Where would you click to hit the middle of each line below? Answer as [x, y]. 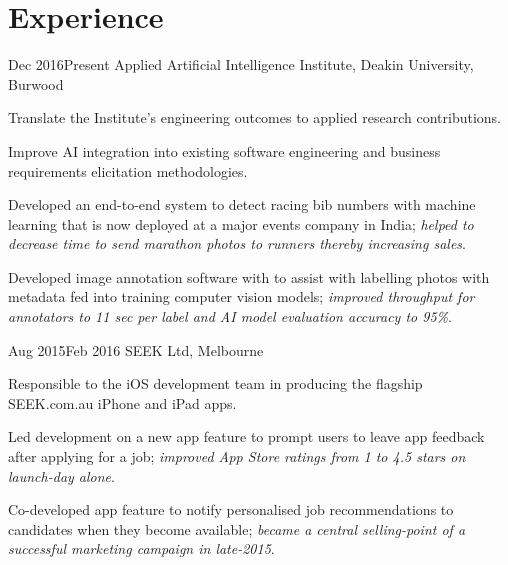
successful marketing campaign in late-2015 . [141, 548]
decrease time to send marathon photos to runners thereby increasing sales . [237, 243]
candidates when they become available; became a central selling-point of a [237, 528]
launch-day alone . [61, 475]
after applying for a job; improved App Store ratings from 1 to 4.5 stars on [237, 456]
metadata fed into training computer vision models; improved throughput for [241, 296]
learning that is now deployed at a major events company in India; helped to [241, 223]
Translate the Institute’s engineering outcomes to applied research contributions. [254, 117]
